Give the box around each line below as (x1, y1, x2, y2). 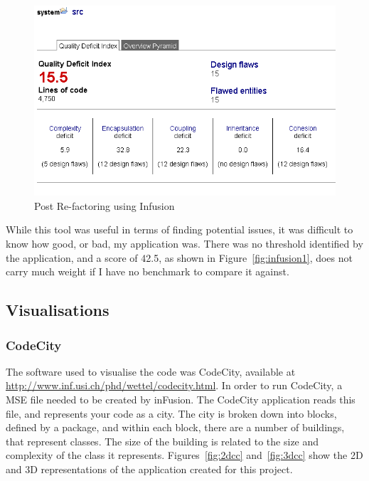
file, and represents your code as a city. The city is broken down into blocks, (6, 406, 337, 421)
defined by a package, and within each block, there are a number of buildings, (6, 420, 345, 435)
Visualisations (6, 299, 109, 321)
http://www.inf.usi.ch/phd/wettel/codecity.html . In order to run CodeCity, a (6, 378, 343, 393)
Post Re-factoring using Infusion (34, 198, 175, 213)
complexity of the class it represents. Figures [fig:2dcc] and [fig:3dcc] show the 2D (6, 448, 363, 462)
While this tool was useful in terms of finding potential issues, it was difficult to (6, 222, 353, 237)
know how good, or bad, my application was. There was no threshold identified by (6, 236, 363, 251)
